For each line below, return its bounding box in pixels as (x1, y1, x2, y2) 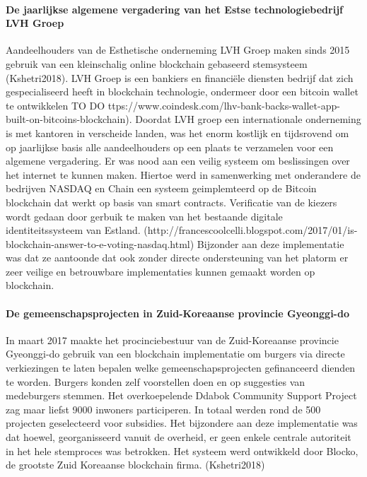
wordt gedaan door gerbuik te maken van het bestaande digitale (6, 208, 283, 223)
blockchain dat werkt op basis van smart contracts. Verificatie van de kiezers (6, 194, 337, 209)
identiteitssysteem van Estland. (6, 223, 141, 237)
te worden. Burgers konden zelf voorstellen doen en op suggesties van (6, 374, 305, 389)
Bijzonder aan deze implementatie (197, 236, 344, 251)
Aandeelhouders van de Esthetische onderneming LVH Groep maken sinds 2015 (6, 42, 350, 57)
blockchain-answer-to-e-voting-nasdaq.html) (6, 236, 194, 251)
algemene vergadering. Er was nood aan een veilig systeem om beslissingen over (6, 153, 350, 168)
